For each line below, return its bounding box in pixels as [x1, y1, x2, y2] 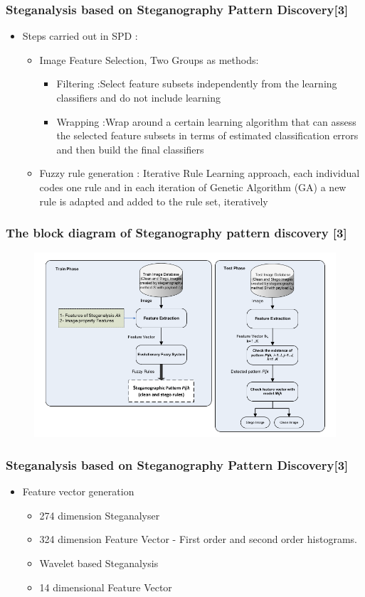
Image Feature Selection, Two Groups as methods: [39, 52, 259, 67]
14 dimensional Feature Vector [39, 579, 172, 594]
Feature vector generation [22, 484, 134, 499]
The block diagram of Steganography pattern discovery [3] [6, 224, 347, 242]
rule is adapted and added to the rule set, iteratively [39, 193, 268, 208]
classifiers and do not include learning [56, 90, 221, 104]
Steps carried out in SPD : [22, 28, 138, 43]
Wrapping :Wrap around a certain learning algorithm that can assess [56, 114, 356, 129]
